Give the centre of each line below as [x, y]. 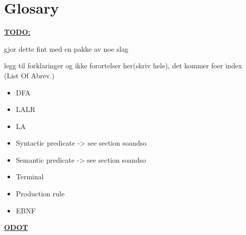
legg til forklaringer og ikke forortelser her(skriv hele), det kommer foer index [123, 66]
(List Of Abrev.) [29, 75]
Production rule [40, 194]
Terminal [30, 177]
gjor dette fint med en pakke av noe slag [66, 48]
